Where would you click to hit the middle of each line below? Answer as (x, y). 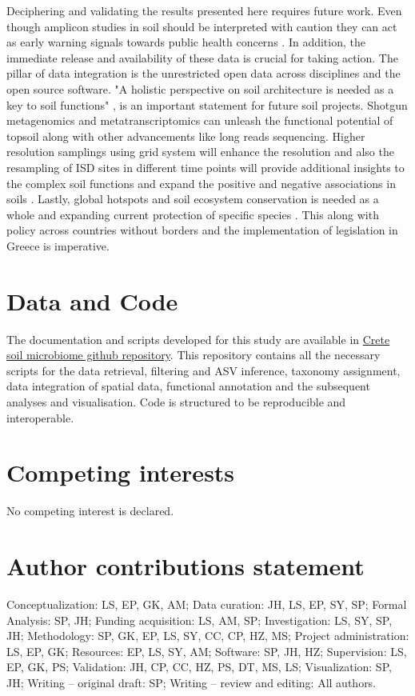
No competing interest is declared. (90, 511)
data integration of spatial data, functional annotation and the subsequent (188, 386)
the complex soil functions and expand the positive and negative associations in (201, 183)
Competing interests (121, 472)
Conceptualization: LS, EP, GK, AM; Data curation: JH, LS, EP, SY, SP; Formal (207, 604)
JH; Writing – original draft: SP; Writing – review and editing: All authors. (192, 682)
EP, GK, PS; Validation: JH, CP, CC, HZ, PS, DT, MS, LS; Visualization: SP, (199, 667)
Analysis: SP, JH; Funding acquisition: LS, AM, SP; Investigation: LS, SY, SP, (200, 620)
